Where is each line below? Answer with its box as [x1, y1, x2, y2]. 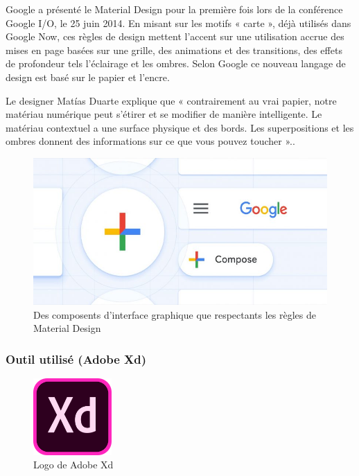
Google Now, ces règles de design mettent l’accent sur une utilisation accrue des [6, 29, 344, 44]
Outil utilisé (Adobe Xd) [6, 350, 147, 367]
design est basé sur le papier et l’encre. [6, 69, 170, 84]
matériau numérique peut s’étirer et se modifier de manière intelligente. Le [6, 107, 322, 121]
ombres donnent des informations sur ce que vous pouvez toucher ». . [6, 134, 295, 148]
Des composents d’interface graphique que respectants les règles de [33, 307, 317, 321]
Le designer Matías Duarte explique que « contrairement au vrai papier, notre [6, 93, 337, 107]
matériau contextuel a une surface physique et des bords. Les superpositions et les [6, 120, 354, 134]
